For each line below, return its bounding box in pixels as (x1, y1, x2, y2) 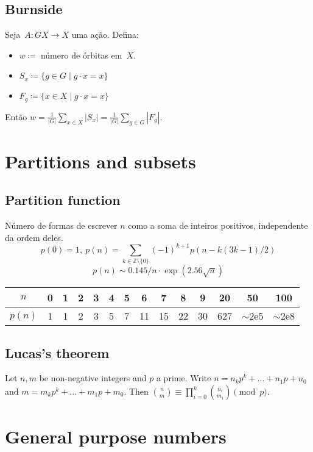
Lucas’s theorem (5, 343, 110, 362)
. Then (124, 385, 149, 398)
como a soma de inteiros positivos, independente (128, 219, 308, 232)
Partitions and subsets (5, 148, 196, 173)
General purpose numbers (5, 424, 227, 449)
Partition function (5, 190, 121, 209)
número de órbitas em (40, 48, 122, 61)
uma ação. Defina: (71, 28, 139, 41)
